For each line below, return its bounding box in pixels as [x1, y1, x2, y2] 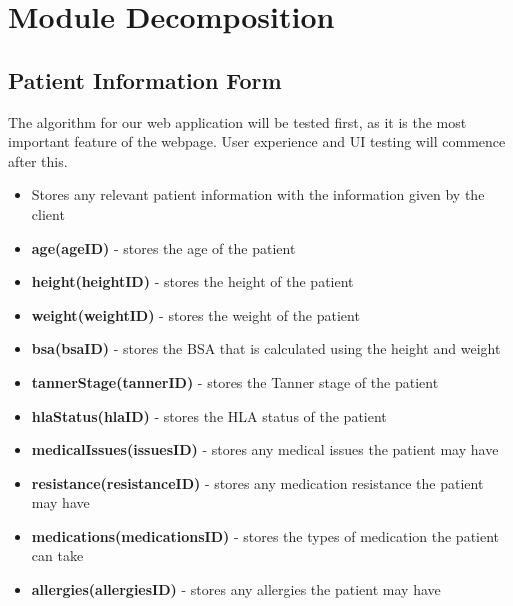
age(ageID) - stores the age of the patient [31, 237, 296, 258]
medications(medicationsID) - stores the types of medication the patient [31, 525, 500, 546]
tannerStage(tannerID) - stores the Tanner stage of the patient [31, 371, 439, 392]
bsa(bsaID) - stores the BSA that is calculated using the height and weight [31, 338, 501, 359]
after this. [8, 150, 68, 171]
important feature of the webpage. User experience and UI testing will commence [8, 131, 506, 152]
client [31, 203, 65, 224]
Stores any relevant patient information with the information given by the [31, 184, 485, 205]
